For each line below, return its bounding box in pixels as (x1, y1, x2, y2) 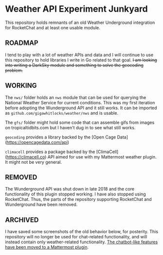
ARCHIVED (5, 216, 39, 224)
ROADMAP (5, 39, 38, 47)
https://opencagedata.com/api (6, 139, 68, 145)
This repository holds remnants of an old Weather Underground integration (5, 20, 155, 25)
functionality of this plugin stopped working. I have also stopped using (5, 191, 146, 197)
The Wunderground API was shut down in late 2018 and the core (5, 186, 135, 192)
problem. (5, 67, 23, 73)
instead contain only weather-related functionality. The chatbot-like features (5, 239, 158, 245)
